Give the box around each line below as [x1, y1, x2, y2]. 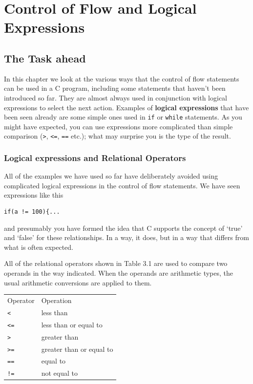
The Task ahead [4, 50, 86, 65]
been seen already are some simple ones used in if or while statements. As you [4, 112, 242, 122]
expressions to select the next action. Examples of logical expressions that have [4, 102, 249, 112]
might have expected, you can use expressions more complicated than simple [4, 121, 233, 131]
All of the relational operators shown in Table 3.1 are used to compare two [4, 258, 228, 268]
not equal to [41, 368, 78, 378]
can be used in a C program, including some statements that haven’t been [4, 83, 226, 93]
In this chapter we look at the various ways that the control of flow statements [4, 73, 239, 83]
